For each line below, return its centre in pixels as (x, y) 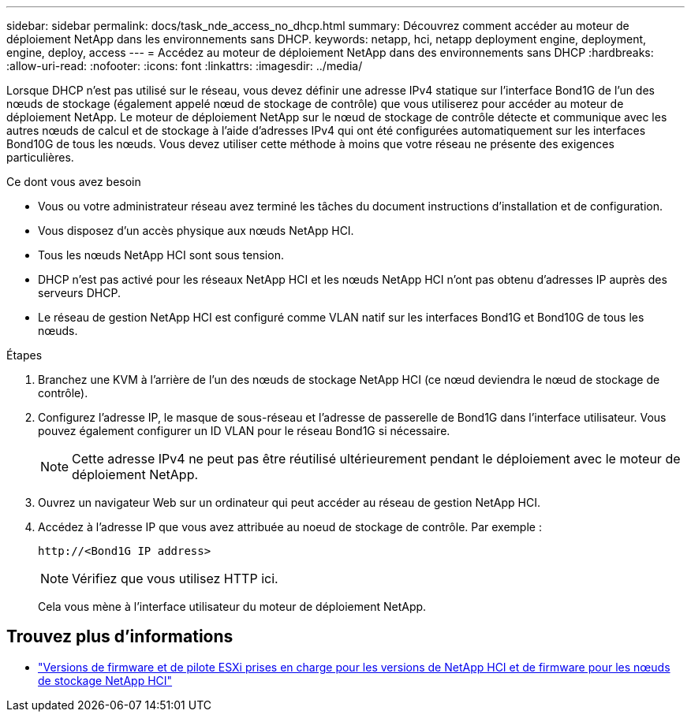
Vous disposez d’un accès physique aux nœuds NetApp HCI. (196, 231)
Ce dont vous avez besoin (74, 182)
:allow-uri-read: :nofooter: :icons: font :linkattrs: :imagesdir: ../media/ (185, 66)
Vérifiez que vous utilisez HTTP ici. (175, 578)
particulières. (40, 157)
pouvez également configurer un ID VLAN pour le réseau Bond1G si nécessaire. (244, 431)
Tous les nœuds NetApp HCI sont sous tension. (161, 255)
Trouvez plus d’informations (120, 637)
